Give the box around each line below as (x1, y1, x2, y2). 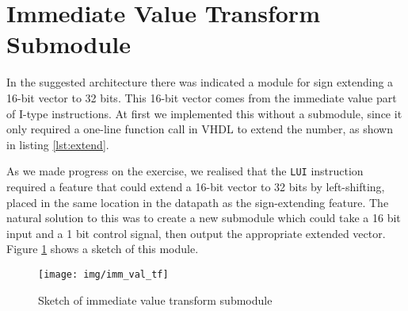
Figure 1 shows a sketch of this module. (6, 240, 199, 257)
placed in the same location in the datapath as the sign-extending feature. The (6, 194, 389, 210)
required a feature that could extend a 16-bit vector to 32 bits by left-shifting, (6, 178, 385, 194)
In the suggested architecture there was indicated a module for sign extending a (6, 74, 394, 90)
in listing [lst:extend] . (6, 136, 109, 152)
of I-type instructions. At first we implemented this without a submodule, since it (6, 105, 402, 121)
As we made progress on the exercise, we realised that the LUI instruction (6, 163, 364, 179)
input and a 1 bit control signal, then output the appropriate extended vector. (6, 225, 386, 241)
